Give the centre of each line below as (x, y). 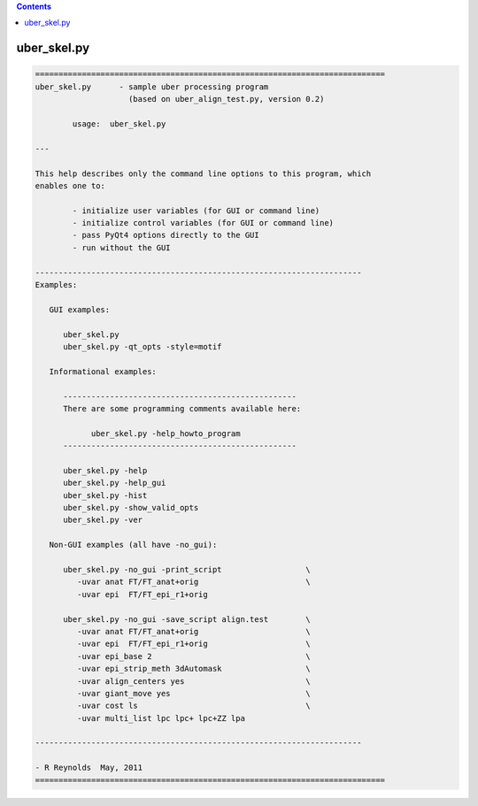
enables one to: (70, 185)
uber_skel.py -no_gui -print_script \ (187, 570)
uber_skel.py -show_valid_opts (131, 508)
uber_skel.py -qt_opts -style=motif (143, 346)
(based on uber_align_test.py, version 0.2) (227, 99)
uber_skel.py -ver (103, 520)
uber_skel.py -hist (105, 495)
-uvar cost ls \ (193, 706)
